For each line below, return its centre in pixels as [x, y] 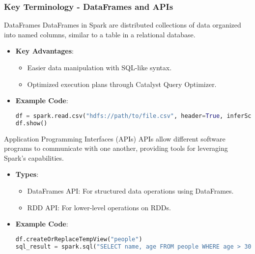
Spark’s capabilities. [34, 157]
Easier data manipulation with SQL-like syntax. [99, 67]
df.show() [31, 123]
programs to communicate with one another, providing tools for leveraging [116, 148]
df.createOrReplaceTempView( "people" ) [79, 239]
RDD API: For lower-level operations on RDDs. [99, 207]
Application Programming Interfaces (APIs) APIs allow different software [115, 138]
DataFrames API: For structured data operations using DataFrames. [130, 190]
